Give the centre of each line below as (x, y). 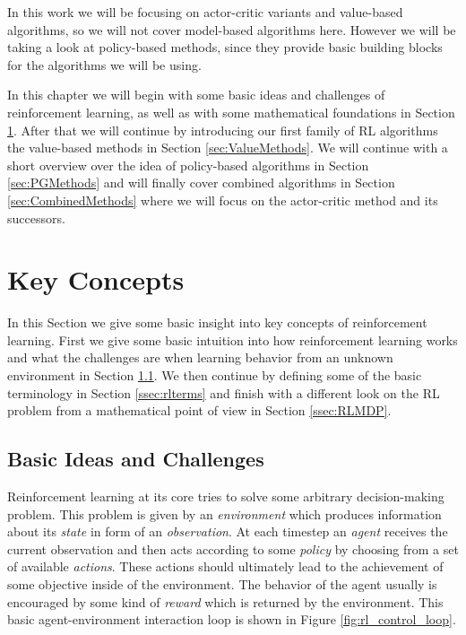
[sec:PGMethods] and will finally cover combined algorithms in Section (201, 183)
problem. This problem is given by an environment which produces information (224, 513)
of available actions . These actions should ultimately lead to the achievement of (225, 566)
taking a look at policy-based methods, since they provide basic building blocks (225, 47)
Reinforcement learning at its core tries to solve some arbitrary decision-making (226, 496)
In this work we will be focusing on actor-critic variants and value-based (205, 12)
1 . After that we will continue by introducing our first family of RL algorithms (223, 130)
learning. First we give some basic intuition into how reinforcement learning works (233, 339)
